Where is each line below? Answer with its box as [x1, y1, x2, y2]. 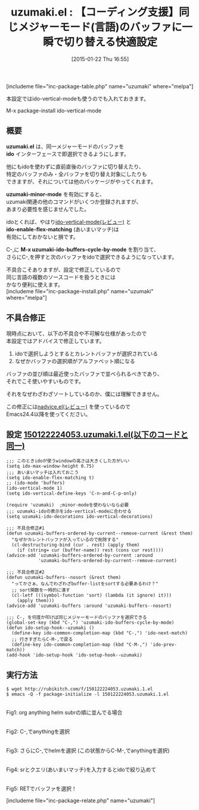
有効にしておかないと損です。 [6, 233, 79, 240]
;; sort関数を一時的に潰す [11, 587, 70, 593]
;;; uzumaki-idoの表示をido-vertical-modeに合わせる [6, 508, 132, 514]
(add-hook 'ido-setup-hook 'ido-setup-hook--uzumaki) [6, 652, 143, 658]
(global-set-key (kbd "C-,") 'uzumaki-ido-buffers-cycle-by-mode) [6, 619, 175, 626]
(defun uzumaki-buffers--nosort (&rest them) [6, 575, 121, 581]
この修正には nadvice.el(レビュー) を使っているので [6, 403, 131, 410]
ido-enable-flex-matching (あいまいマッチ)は [6, 225, 119, 233]
